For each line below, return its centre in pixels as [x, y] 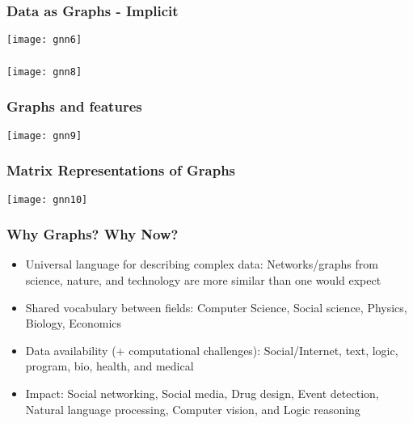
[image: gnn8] [44, 72]
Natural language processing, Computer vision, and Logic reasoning [193, 409]
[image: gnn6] [44, 40]
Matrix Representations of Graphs [121, 170]
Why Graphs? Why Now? [93, 234]
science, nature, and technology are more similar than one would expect [203, 280]
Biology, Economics [74, 323]
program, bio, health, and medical [110, 366]
